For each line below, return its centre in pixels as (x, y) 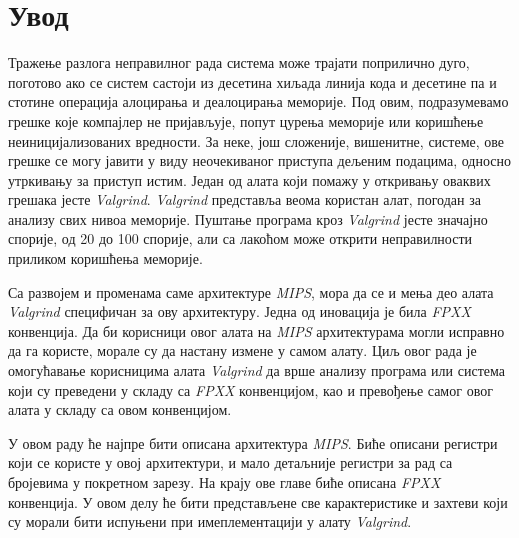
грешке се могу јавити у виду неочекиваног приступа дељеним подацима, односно (259, 160)
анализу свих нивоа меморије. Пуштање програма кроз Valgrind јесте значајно (248, 218)
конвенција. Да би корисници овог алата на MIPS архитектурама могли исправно (256, 330)
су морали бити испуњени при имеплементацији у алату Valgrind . (210, 521)
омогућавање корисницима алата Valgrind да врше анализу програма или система (256, 370)
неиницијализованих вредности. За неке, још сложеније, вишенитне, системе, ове (256, 140)
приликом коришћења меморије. (105, 258)
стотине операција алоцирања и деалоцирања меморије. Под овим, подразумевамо (258, 101)
